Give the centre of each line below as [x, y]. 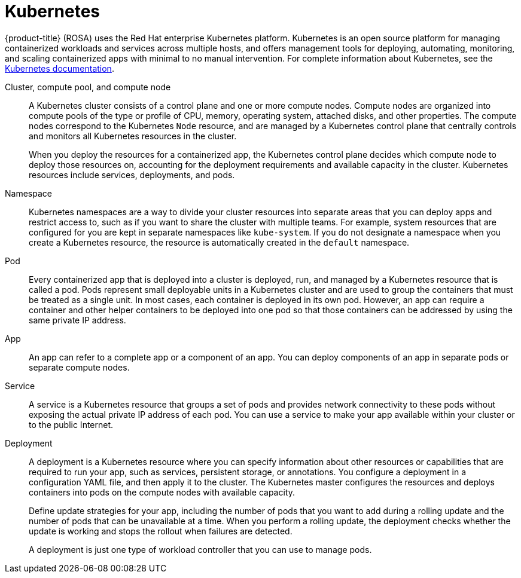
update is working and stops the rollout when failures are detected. [161, 531]
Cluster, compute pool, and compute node [88, 87]
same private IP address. [77, 320]
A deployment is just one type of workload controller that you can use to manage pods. [200, 549]
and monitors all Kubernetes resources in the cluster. [133, 136]
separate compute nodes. [79, 367]
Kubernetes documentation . [60, 68]
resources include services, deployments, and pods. [132, 175]
